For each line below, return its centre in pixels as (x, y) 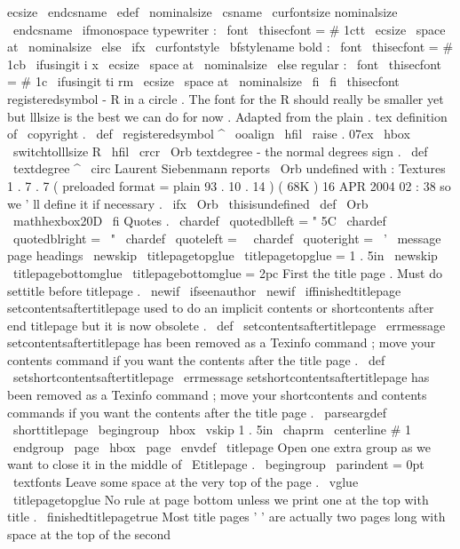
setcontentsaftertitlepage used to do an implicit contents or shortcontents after (221, 308)
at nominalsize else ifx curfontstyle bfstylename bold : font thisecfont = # (230, 47)
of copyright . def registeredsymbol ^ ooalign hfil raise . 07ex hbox (209, 134)
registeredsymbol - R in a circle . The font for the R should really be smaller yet (226, 98)
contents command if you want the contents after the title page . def (196, 359)
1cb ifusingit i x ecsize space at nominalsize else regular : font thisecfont (224, 64)
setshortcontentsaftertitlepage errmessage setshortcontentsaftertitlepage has (221, 377)
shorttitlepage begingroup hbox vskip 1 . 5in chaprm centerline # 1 (212, 430)
